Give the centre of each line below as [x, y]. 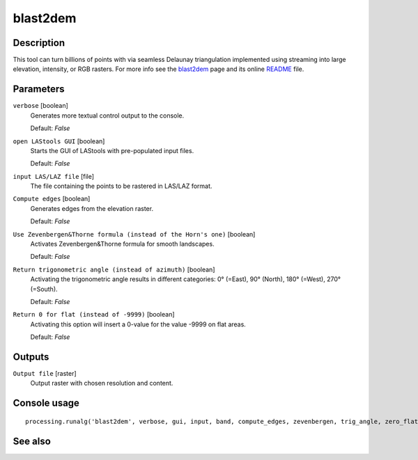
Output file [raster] [45, 374]
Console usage [46, 403]
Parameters [39, 89]
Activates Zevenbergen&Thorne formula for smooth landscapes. [123, 244]
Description [39, 43]
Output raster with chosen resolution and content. [102, 383]
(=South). [44, 289]
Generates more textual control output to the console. [107, 116]
